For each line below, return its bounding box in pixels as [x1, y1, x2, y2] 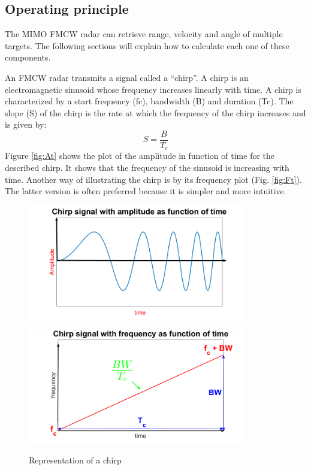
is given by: [5, 118, 47, 131]
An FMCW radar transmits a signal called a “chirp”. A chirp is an [5, 71, 249, 83]
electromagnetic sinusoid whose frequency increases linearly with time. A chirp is [5, 83, 301, 95]
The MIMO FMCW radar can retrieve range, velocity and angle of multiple [5, 28, 283, 40]
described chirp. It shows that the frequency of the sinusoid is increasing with [5, 161, 289, 174]
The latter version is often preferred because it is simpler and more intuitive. [5, 185, 286, 197]
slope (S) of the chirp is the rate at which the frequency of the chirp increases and [5, 106, 306, 119]
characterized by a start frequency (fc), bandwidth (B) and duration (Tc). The [5, 95, 294, 107]
